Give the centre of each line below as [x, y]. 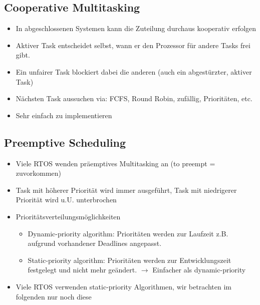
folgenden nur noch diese [54, 296]
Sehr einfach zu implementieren [64, 115]
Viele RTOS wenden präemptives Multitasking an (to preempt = [115, 163]
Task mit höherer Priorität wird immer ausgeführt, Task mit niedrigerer [126, 190]
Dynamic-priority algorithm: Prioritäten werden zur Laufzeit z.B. [128, 233]
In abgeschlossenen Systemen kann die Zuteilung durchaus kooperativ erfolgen [136, 28]
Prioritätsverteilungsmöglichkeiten [68, 216]
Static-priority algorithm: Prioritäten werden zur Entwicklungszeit [129, 260]
